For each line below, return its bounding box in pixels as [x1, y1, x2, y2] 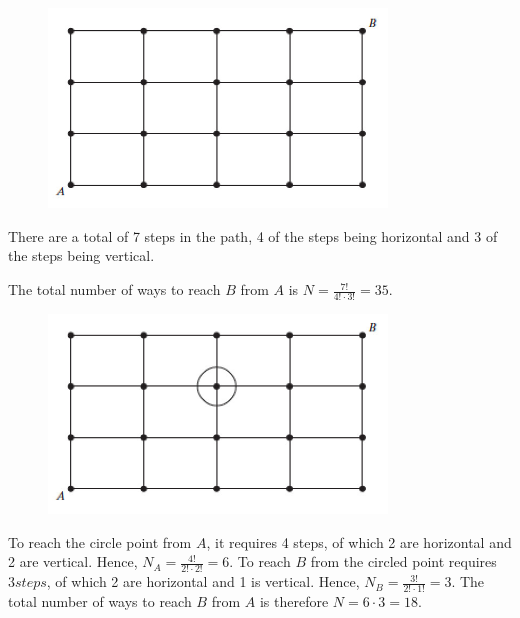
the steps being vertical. [8, 245, 155, 266]
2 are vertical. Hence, [8, 551, 138, 572]
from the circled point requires [310, 551, 497, 572]
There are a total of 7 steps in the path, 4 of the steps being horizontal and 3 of [8, 225, 498, 246]
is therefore [259, 590, 329, 611]
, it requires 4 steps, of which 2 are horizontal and [206, 531, 512, 552]
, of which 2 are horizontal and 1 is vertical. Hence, [46, 571, 360, 592]
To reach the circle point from [8, 531, 192, 552]
